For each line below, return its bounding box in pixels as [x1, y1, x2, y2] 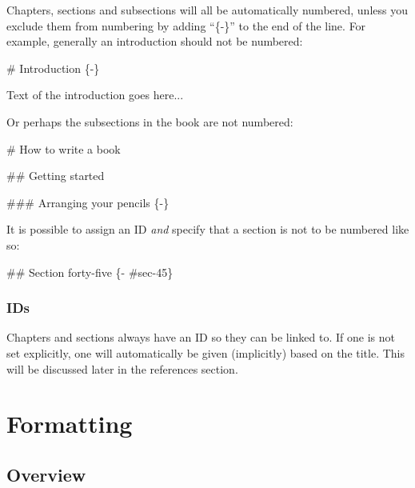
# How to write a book [6, 140, 121, 157]
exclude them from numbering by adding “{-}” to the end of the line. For [6, 17, 366, 34]
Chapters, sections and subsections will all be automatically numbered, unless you [6, 2, 408, 18]
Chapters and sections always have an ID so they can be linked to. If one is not [6, 329, 395, 346]
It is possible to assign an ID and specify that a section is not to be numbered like [6, 221, 409, 238]
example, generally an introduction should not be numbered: [6, 33, 303, 50]
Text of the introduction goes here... [6, 86, 184, 103]
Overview [6, 462, 86, 486]
